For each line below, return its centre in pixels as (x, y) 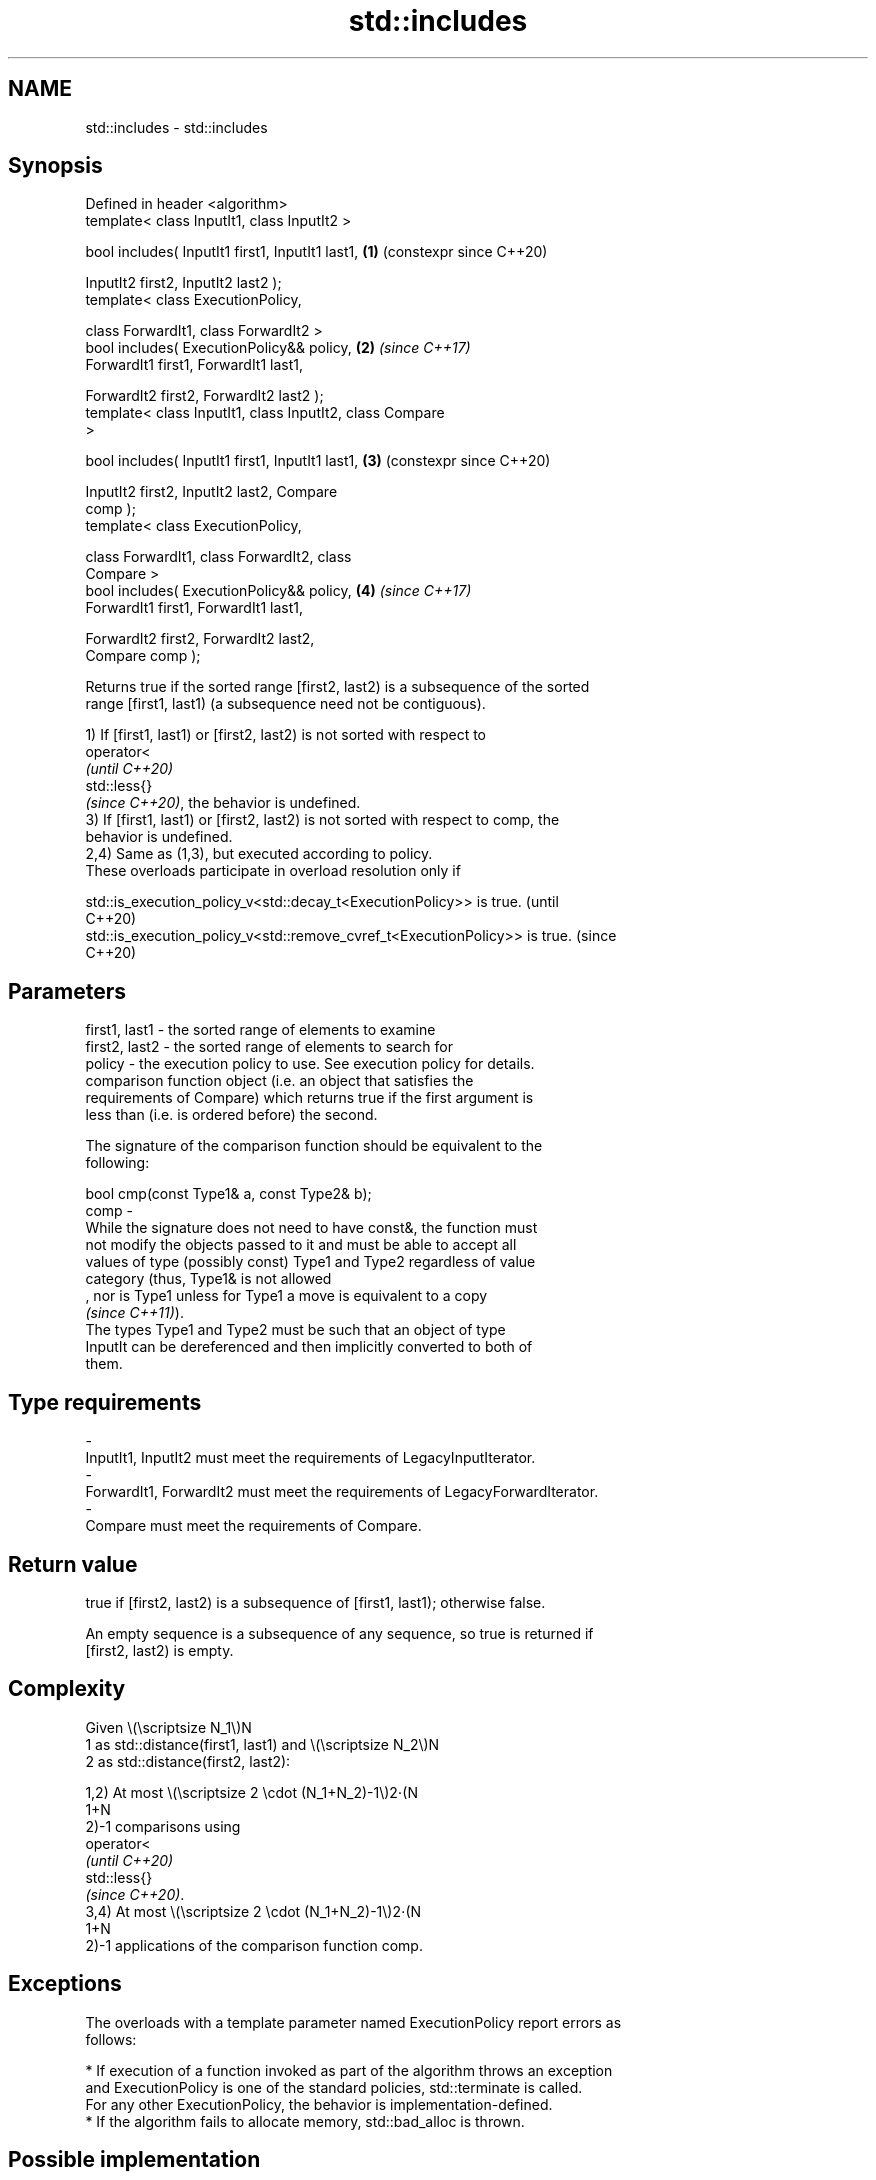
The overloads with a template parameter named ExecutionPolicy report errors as (353, 2022)
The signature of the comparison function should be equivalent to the (314, 1146)
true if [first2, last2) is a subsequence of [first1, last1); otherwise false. (315, 1602)
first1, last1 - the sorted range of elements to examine (260, 1030)
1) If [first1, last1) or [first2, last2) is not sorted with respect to (285, 735)
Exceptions (65, 1984)
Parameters (67, 991)
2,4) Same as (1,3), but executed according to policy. (259, 854)
